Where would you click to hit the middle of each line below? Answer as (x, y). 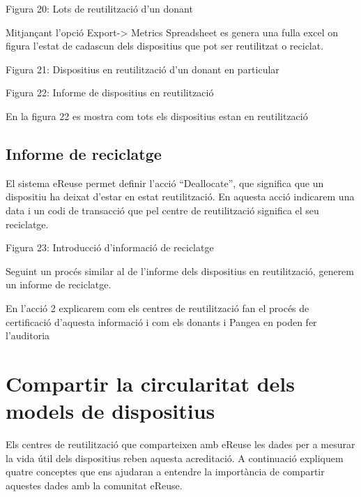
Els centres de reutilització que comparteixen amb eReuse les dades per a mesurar (180, 444)
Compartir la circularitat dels (150, 383)
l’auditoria (28, 335)
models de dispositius (110, 411)
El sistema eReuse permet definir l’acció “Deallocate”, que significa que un (165, 183)
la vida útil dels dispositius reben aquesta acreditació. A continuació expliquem (175, 458)
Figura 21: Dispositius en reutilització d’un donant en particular (143, 69)
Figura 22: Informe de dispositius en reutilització (110, 92)
